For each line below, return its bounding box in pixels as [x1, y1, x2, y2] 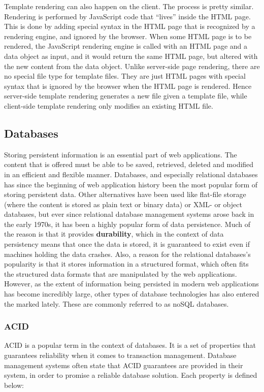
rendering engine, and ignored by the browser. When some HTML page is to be [4, 30, 252, 41]
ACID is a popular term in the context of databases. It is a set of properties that [4, 340, 256, 350]
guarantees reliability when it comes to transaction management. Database [4, 350, 237, 361]
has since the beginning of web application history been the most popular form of [4, 179, 258, 189]
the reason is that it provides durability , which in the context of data [4, 228, 224, 239]
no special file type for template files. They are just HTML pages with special [4, 71, 246, 81]
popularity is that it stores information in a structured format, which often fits [4, 258, 249, 269]
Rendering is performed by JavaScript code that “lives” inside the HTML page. [4, 11, 251, 21]
